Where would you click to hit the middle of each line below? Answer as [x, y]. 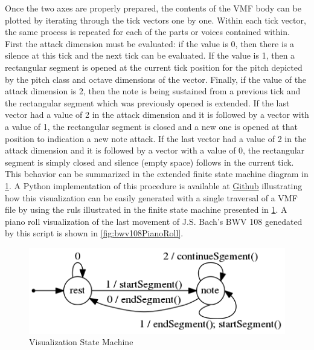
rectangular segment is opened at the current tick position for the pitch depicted [154, 67]
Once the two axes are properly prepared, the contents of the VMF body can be [153, 8]
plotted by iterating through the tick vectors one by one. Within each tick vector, [155, 20]
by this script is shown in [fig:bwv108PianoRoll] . [94, 233]
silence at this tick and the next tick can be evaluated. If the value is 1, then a [150, 55]
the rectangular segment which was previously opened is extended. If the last [147, 102]
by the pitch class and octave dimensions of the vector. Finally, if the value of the [156, 79]
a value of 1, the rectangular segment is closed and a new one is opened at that [151, 126]
